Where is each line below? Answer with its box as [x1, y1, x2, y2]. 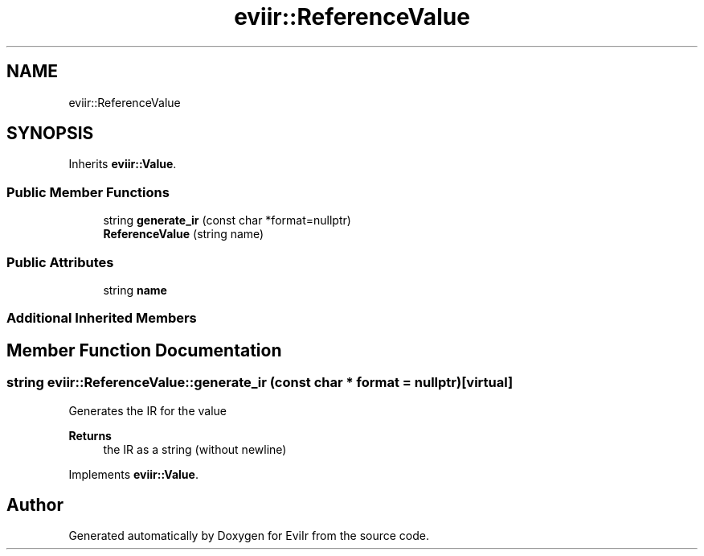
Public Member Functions [6, 183, 170, 200]
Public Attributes [6, 253, 114, 270]
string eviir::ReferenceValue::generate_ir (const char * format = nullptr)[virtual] [6, 374, 514, 391]
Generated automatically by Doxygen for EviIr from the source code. [68, 529, 430, 543]
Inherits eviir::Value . [68, 157, 177, 171]
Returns [68, 428, 112, 443]
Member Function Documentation [6, 340, 282, 360]
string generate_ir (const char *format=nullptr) [103, 213, 351, 228]
